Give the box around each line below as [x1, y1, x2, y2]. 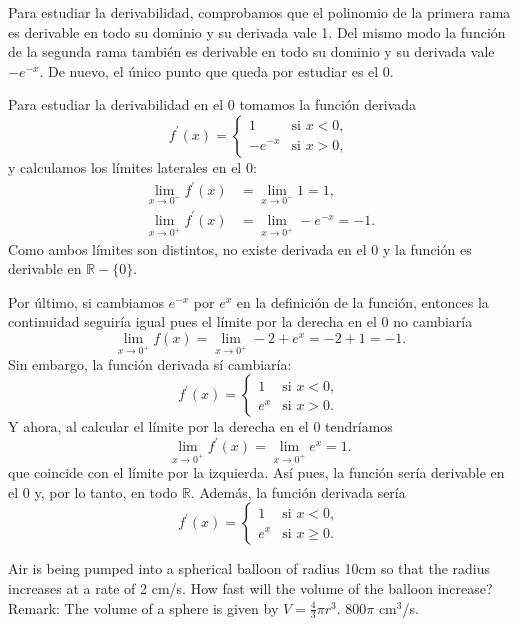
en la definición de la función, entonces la [236, 291, 489, 312]
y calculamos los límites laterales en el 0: [8, 156, 257, 177]
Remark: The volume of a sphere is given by [8, 597, 279, 618]
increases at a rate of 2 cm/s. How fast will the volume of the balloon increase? [8, 578, 493, 599]
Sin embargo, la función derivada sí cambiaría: [8, 353, 292, 374]
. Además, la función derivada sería [190, 481, 406, 502]
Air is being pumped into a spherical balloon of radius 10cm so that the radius [8, 558, 491, 579]
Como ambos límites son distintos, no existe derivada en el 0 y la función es [8, 238, 472, 259]
